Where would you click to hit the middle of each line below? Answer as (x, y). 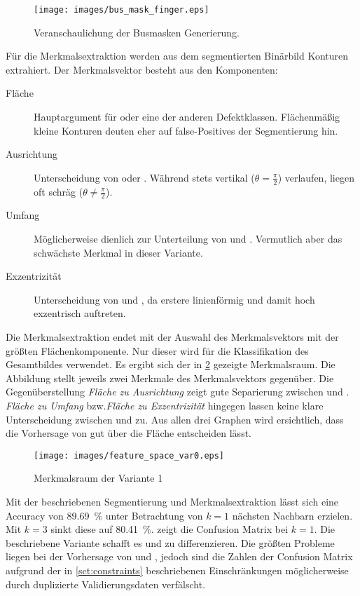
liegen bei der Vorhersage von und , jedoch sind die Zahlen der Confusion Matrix (179, 556)
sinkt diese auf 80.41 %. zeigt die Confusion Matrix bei (169, 529)
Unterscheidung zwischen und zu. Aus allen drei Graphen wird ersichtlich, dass (175, 419)
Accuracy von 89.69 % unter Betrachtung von (104, 515)
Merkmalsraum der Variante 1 (98, 478)
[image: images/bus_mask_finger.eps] (122, 10)
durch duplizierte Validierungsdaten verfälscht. (106, 584)
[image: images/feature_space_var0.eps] (129, 455)
